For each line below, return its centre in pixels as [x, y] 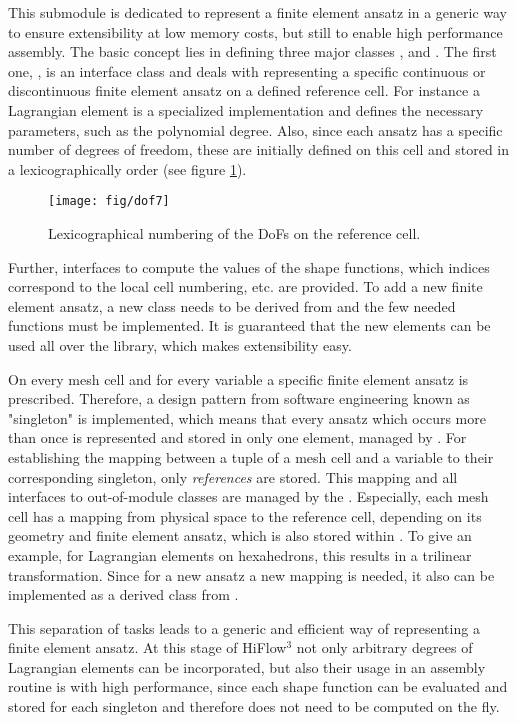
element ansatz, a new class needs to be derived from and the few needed [232, 305]
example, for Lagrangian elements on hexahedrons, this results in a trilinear [240, 554]
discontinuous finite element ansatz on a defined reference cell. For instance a [244, 90]
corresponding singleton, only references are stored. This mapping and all [233, 476]
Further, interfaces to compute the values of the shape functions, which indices [249, 266]
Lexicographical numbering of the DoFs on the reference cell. [234, 233]
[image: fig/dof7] [109, 201]
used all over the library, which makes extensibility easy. [180, 344]
